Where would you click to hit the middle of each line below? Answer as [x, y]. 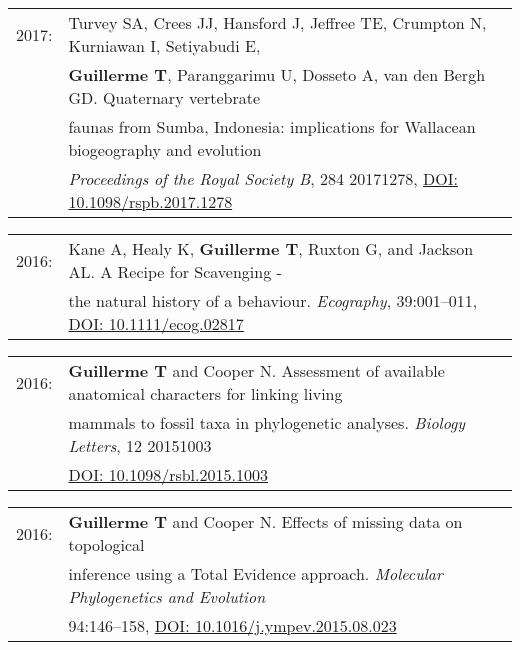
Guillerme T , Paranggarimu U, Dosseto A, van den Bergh [277, 74]
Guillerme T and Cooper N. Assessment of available [256, 370]
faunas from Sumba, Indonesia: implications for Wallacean [272, 126]
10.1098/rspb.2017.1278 [150, 201]
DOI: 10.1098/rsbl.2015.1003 [168, 474]
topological [106, 544]
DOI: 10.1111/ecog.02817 [156, 323]
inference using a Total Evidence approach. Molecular [255, 573]
